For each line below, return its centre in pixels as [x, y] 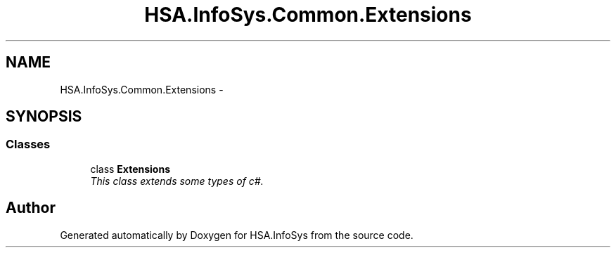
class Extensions [130, 169]
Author [31, 208]
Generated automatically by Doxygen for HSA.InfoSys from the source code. [237, 235]
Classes [28, 144]
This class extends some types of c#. [177, 181]
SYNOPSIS [44, 117]
